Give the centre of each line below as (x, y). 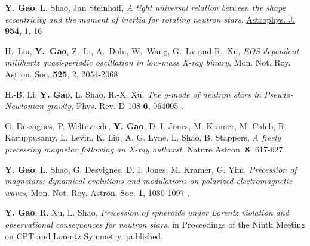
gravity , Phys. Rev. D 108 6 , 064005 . (115, 106)
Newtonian (24, 106)
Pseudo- (279, 94)
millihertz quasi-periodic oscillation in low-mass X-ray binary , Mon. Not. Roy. (148, 62)
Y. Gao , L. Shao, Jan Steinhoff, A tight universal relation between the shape (145, 7)
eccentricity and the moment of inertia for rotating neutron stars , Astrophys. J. (150, 19)
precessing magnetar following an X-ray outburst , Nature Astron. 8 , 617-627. (145, 149)
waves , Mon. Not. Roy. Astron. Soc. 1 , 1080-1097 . (97, 192)
